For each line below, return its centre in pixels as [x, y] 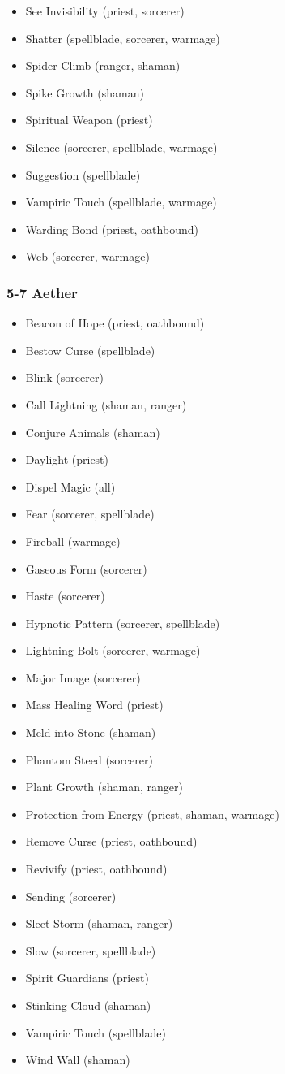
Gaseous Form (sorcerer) [86, 568]
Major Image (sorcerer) [83, 677]
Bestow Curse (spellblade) [90, 350]
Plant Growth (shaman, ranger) [104, 787]
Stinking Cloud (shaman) [88, 1005]
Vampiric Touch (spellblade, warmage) [121, 202]
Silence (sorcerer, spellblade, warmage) [121, 147]
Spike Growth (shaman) [85, 92]
